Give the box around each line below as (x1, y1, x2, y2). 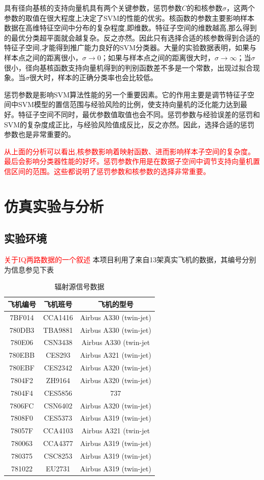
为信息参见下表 (4, 264, 54, 275)
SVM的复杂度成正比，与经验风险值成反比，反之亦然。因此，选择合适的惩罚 (4, 119, 255, 129)
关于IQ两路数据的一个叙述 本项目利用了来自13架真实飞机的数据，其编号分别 (4, 254, 256, 265)
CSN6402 (44, 400, 73, 410)
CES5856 (44, 387, 73, 398)
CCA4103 (43, 425, 73, 436)
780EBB (9, 350, 35, 360)
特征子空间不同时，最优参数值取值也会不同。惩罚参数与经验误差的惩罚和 (18, 109, 260, 119)
